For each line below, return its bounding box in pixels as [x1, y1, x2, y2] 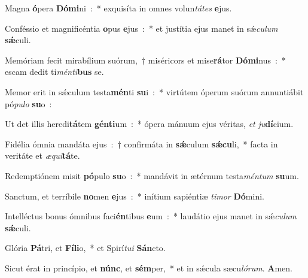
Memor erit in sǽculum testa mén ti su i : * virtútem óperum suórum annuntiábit [5, 85, 304, 98]
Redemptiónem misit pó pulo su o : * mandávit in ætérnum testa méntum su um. [5, 169, 299, 182]
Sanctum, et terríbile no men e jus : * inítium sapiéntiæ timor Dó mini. [5, 189, 264, 202]
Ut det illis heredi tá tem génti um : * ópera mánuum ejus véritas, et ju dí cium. [5, 117, 294, 130]
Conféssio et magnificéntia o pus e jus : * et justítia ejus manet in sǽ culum [5, 22, 278, 34]
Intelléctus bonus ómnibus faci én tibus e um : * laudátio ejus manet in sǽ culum [5, 210, 297, 222]
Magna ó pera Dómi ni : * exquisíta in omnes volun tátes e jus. [5, 2, 232, 14]
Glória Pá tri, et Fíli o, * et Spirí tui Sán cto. [5, 241, 166, 254]
